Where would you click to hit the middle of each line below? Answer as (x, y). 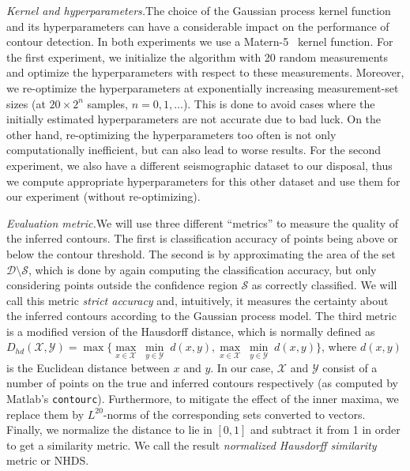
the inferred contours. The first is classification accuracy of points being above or (202, 238)
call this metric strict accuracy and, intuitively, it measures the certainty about (197, 300)
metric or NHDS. (48, 460)
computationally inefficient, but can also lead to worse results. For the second (194, 150)
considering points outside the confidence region (122, 285)
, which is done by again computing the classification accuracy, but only (202, 269)
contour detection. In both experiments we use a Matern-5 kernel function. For (200, 41)
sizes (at (26, 103)
